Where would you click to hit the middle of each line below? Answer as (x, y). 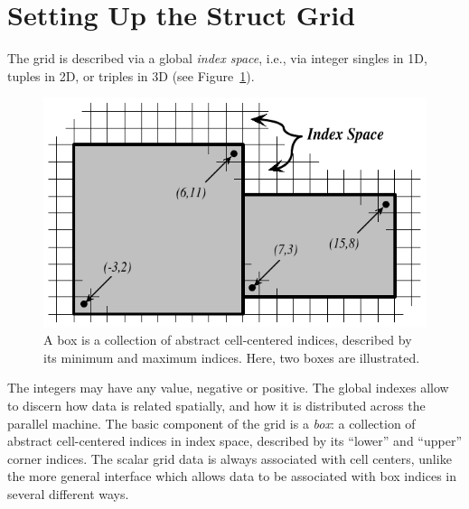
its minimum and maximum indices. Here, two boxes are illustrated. (232, 357)
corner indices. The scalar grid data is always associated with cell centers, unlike (230, 458)
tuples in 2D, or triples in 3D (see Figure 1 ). (131, 75)
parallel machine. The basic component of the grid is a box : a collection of (211, 423)
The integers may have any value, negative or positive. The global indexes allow (228, 388)
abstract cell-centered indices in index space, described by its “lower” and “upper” (234, 441)
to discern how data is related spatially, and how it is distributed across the (216, 405)
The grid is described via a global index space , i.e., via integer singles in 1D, (217, 58)
